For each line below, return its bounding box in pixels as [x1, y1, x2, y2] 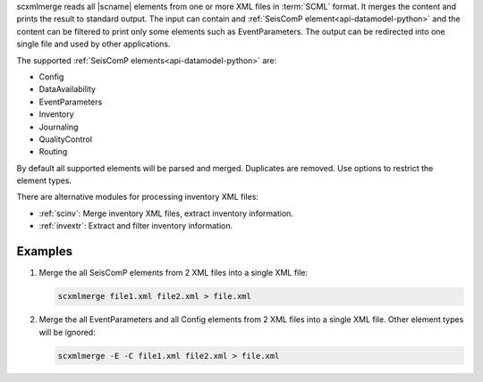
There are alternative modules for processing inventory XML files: [16, 192, 259, 203]
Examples [16, 244, 73, 259]
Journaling [38, 121, 79, 132]
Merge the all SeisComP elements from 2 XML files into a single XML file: [38, 268, 309, 278]
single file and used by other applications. [16, 38, 171, 49]
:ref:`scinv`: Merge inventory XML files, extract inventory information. [38, 208, 294, 219]
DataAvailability [38, 84, 96, 95]
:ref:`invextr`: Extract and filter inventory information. [38, 220, 233, 231]
